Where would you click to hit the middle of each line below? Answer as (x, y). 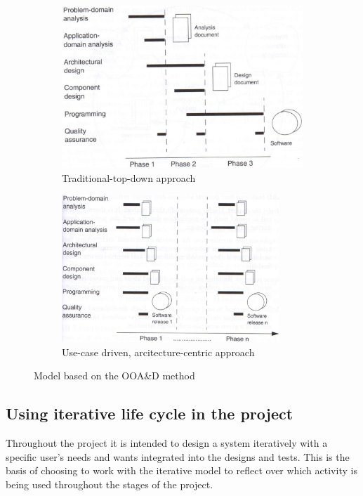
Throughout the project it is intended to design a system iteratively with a (167, 443)
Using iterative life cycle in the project (150, 413)
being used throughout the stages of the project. (110, 484)
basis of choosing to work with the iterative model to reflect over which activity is (181, 470)
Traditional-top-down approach (129, 177)
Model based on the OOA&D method (114, 376)
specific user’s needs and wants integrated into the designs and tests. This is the (178, 456)
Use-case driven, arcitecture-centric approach (158, 352)
